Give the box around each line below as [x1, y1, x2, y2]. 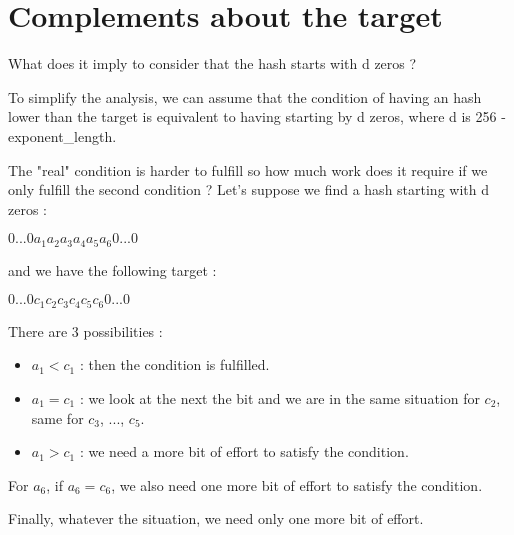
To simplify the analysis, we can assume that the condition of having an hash [8, 86, 482, 107]
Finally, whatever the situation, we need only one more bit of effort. [8, 508, 424, 529]
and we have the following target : [8, 259, 217, 280]
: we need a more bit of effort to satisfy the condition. [79, 441, 409, 462]
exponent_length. [8, 125, 117, 146]
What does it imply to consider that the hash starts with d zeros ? [8, 53, 417, 74]
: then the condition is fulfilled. [79, 354, 270, 375]
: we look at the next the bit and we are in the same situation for [79, 387, 480, 408]
